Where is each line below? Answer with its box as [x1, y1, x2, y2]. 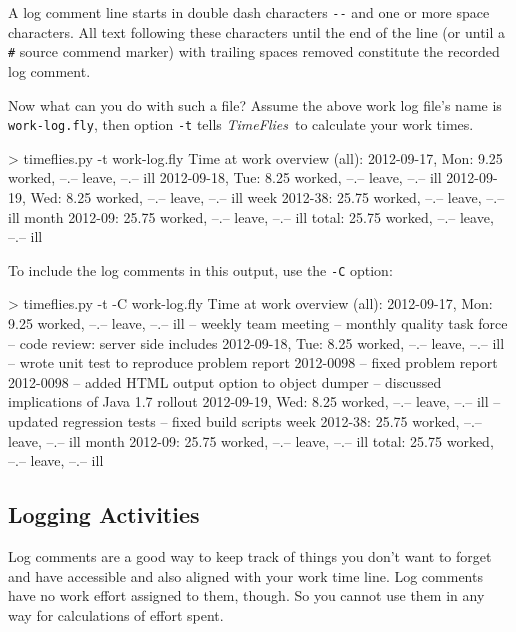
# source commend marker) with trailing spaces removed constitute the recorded [8, 41, 500, 62]
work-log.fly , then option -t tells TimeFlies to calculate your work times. [8, 114, 474, 135]
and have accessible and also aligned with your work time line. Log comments [8, 565, 483, 586]
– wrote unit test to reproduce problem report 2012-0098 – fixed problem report [8, 352, 498, 373]
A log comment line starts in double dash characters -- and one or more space [8, 2, 490, 22]
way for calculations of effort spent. [8, 604, 224, 625]
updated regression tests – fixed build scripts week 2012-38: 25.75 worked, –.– [8, 410, 482, 431]
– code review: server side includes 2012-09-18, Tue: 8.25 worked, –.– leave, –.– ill [8, 332, 505, 353]
